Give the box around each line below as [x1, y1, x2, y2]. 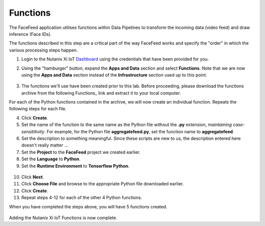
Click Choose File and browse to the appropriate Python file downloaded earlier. [21, 181, 184, 187]
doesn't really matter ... [21, 142, 68, 148]
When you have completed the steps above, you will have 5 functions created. [9, 203, 168, 209]
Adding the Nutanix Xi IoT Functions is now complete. [9, 215, 117, 221]
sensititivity [21, 128, 45, 134]
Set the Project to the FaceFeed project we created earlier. [21, 149, 141, 155]
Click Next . [21, 174, 44, 180]
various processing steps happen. [9, 47, 78, 53]
